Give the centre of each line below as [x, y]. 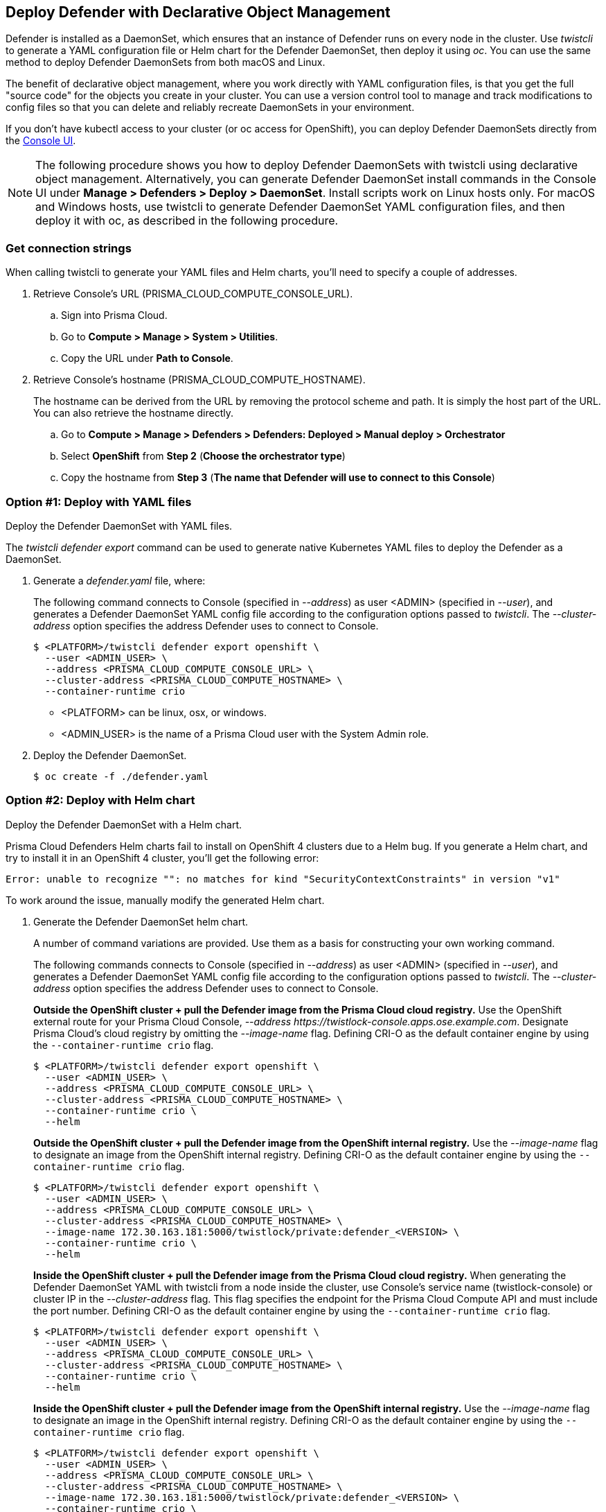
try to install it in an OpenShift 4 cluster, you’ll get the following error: [162, 858]
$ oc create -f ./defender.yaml [121, 776]
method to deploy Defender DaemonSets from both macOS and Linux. [166, 62]
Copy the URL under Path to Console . [147, 358]
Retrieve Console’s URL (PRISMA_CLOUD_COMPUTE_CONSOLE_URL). [193, 294]
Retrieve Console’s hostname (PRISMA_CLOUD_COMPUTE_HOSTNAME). [199, 380]
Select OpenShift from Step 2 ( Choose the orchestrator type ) [203, 456]
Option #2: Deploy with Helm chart [100, 800]
